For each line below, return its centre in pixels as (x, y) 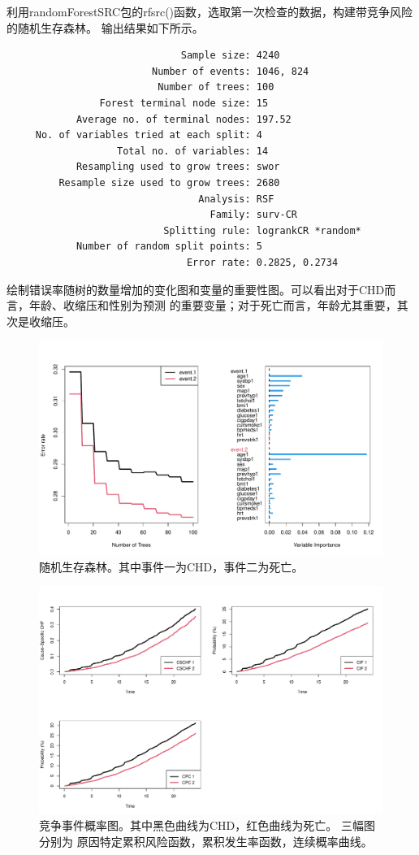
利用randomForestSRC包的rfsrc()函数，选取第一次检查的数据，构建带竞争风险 (210, 11)
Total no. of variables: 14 (193, 151)
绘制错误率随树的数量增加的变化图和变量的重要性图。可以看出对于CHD (196, 289)
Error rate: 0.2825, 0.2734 (262, 262)
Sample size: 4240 (230, 56)
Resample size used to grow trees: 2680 (169, 182)
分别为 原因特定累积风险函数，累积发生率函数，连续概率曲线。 (206, 841)
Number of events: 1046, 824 (230, 71)
